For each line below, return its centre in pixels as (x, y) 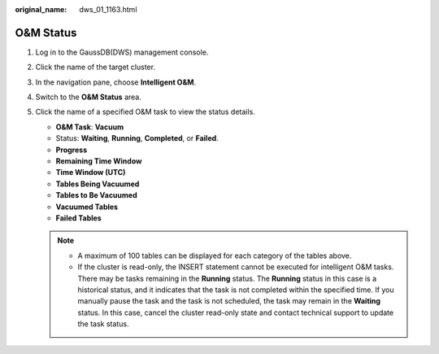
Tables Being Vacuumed (98, 184)
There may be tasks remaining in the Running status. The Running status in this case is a (227, 278)
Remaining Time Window (99, 161)
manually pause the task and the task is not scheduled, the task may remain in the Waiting (229, 301)
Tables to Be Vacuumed (96, 195)
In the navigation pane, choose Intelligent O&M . (116, 82)
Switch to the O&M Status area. (88, 97)
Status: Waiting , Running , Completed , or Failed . (137, 138)
